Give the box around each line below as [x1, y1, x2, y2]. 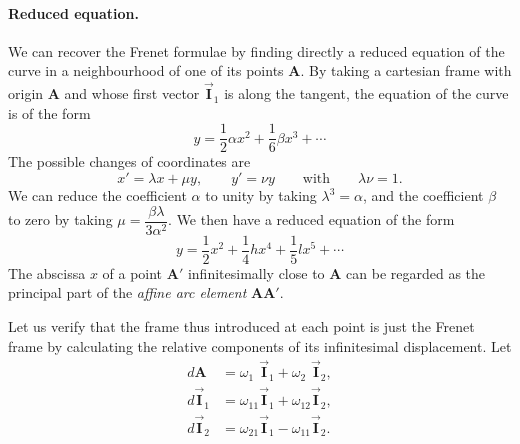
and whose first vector [64, 83, 200, 104]
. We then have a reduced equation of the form [168, 209, 455, 230]
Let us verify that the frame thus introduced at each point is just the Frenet [8, 315, 475, 336]
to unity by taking [205, 185, 317, 206]
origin [8, 83, 44, 104]
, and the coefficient [362, 185, 484, 206]
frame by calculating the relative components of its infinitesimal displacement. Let [8, 335, 512, 356]
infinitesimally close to [187, 262, 325, 283]
